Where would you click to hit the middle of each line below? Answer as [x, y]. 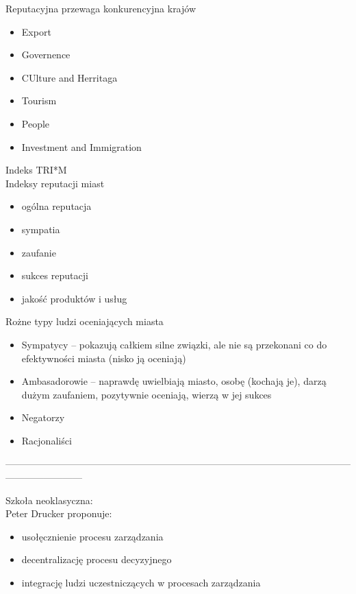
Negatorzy [43, 417]
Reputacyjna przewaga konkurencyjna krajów [101, 8]
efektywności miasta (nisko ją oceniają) [104, 358]
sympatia [41, 229]
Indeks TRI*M [36, 170]
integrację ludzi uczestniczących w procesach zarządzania [141, 583]
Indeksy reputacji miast [55, 183]
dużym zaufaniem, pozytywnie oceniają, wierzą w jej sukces [147, 394]
